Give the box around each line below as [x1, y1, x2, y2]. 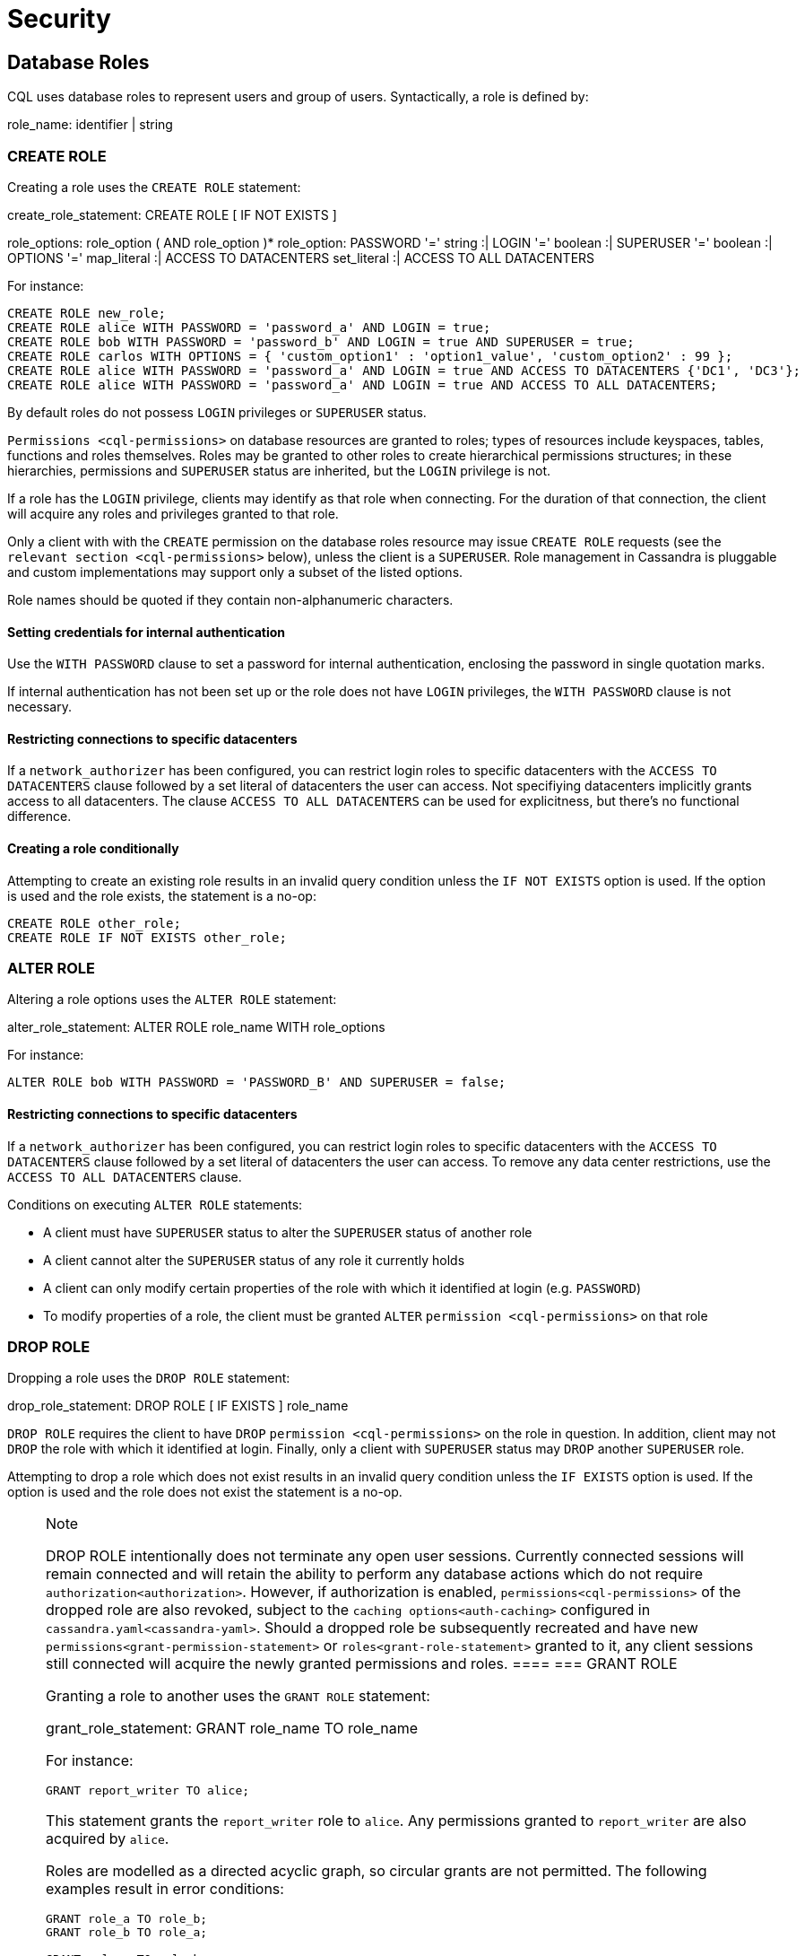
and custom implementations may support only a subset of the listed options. [7, 563, 463, 580]
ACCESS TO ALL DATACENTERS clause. [7, 1168, 242, 1184]
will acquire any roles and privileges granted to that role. [7, 505, 339, 521]
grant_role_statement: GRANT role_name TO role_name [46, 1719, 419, 1738]
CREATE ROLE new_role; [7, 305, 167, 320]
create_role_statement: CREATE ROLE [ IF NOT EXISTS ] [7, 206, 337, 223]
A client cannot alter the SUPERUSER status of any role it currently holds [43, 1252, 465, 1268]
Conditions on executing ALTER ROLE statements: [7, 1196, 303, 1212]
